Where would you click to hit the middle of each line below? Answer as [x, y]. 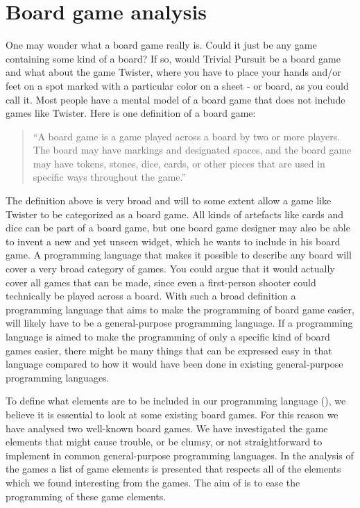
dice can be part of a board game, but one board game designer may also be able [178, 228]
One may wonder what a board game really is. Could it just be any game [161, 45]
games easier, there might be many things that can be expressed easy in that [169, 350]
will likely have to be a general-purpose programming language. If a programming [179, 323]
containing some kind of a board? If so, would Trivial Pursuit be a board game [173, 58]
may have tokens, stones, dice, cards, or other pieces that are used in [179, 163]
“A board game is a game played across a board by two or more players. [187, 136]
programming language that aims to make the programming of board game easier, [180, 309]
